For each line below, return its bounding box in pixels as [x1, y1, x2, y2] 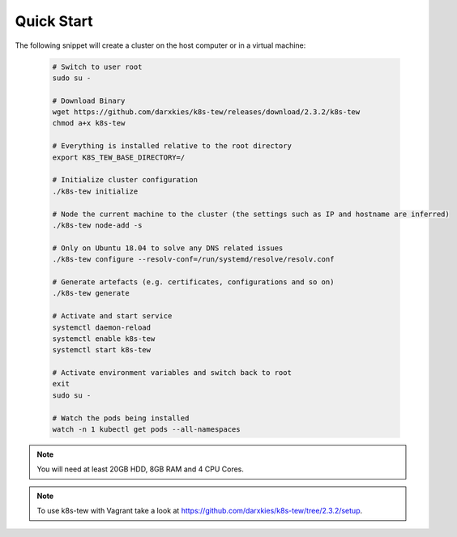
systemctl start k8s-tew [52, 345, 152, 355]
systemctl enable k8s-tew [52, 334, 156, 343]
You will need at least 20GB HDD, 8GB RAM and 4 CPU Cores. [36, 464, 245, 474]
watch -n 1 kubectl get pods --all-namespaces [52, 425, 241, 434]
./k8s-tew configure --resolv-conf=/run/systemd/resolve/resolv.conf [52, 255, 335, 264]
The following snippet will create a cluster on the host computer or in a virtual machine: [15, 40, 306, 50]
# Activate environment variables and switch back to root [52, 369, 292, 377]
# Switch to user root [52, 62, 143, 71]
